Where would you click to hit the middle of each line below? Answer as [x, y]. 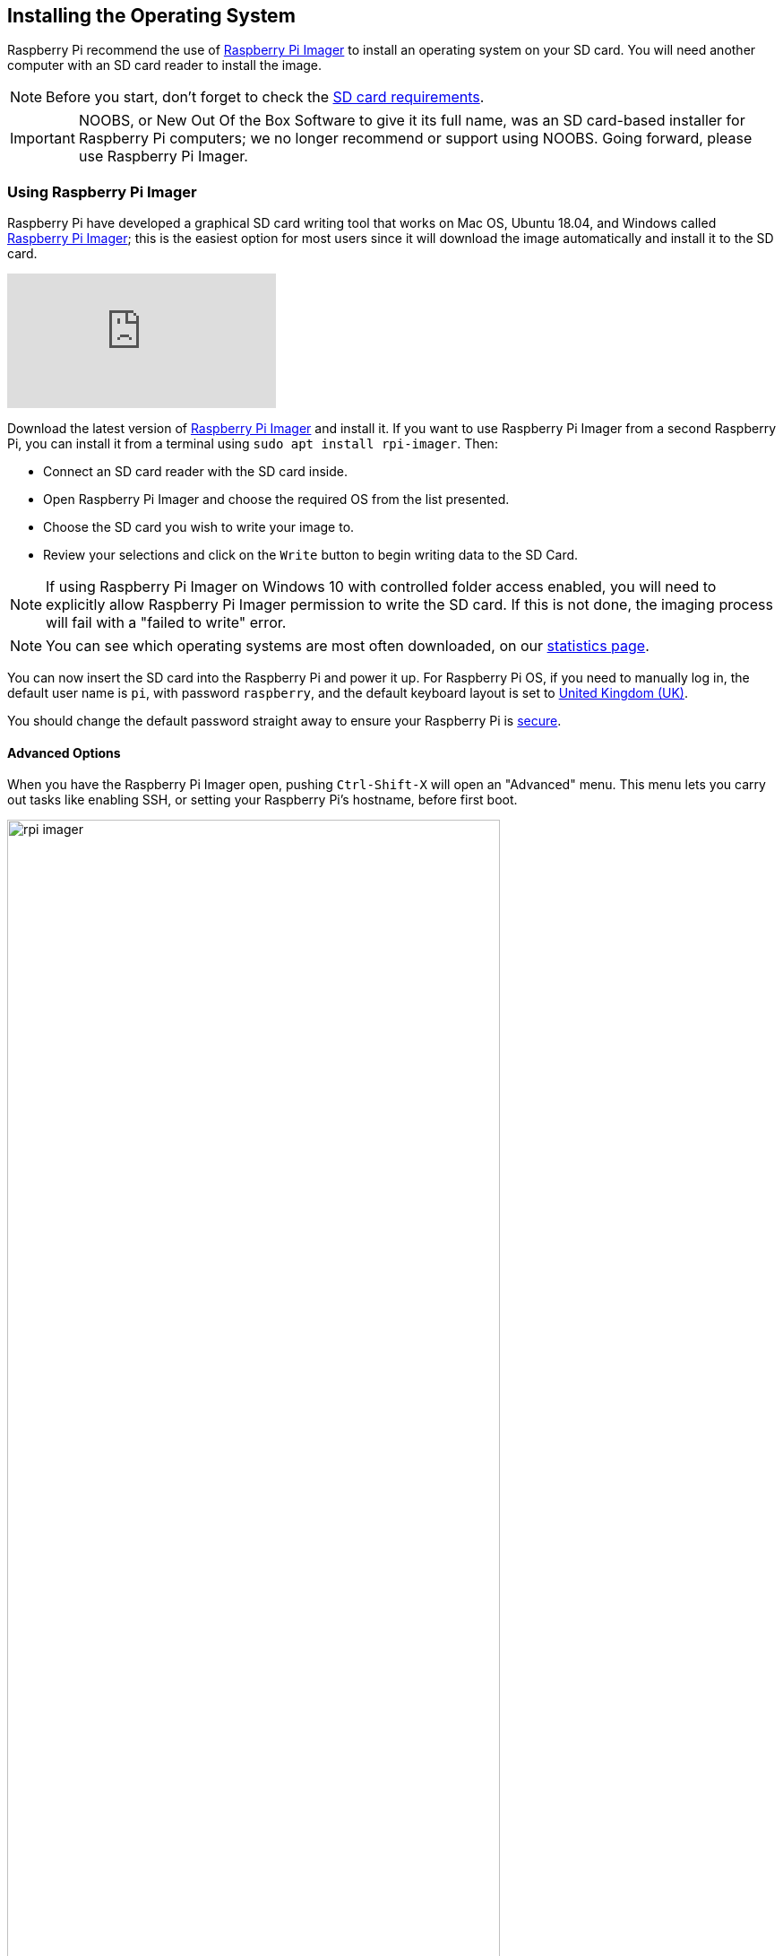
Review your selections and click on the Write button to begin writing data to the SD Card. [311, 555]
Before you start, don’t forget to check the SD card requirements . [265, 97]
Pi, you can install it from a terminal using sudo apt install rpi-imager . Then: [253, 444]
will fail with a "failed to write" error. [166, 623]
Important [43, 139]
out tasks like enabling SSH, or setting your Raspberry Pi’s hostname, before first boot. [262, 800]
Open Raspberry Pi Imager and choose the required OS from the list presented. [276, 500]
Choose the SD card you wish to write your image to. [199, 527]
